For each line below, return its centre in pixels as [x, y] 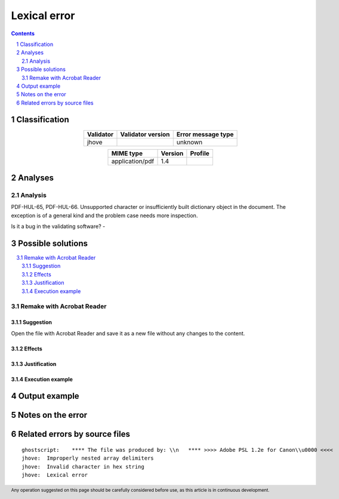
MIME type [127, 153]
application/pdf [133, 161]
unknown [189, 142]
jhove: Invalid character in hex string [83, 466]
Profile [200, 153]
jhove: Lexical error [55, 475]
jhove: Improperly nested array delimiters [88, 458]
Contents [23, 33]
